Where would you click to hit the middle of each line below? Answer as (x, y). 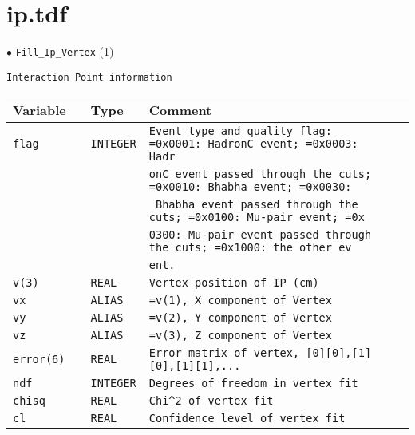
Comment (180, 110)
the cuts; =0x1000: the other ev (250, 248)
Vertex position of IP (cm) (234, 283)
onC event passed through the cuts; (260, 174)
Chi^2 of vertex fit (211, 401)
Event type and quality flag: (240, 131)
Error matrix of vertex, (224, 353)
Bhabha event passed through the (257, 205)
